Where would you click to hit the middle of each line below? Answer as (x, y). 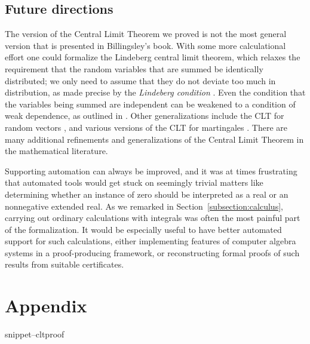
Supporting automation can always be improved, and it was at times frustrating (151, 171)
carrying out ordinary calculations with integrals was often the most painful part (153, 218)
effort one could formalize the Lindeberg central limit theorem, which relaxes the (153, 57)
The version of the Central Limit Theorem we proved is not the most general (146, 34)
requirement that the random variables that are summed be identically (134, 68)
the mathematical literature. (56, 151)
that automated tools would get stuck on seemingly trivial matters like (134, 182)
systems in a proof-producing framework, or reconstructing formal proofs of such (152, 252)
